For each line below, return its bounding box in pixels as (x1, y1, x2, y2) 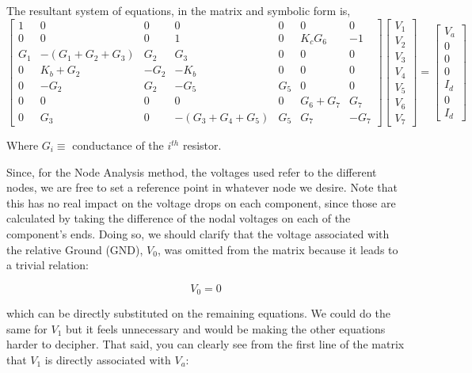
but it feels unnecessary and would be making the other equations (66, 320, 386, 337)
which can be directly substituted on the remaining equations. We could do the (6, 305, 390, 322)
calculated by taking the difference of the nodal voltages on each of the (6, 210, 351, 226)
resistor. (182, 137, 222, 153)
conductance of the (72, 137, 164, 153)
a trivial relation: (6, 257, 89, 273)
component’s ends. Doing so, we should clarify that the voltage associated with (6, 225, 390, 242)
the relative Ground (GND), (6, 241, 143, 257)
